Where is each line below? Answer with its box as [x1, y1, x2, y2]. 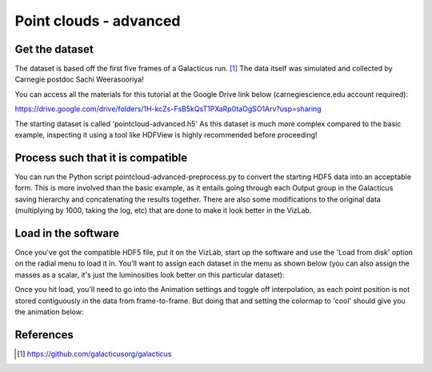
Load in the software [14, 226, 120, 240]
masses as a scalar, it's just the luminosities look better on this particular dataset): [14, 270, 285, 279]
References [14, 328, 74, 342]
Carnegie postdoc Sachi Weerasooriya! [14, 74, 144, 84]
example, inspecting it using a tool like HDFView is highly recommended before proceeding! [14, 130, 318, 140]
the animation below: [14, 306, 84, 316]
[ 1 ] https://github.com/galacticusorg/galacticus [17, 349, 172, 358]
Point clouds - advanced [14, 12, 181, 30]
